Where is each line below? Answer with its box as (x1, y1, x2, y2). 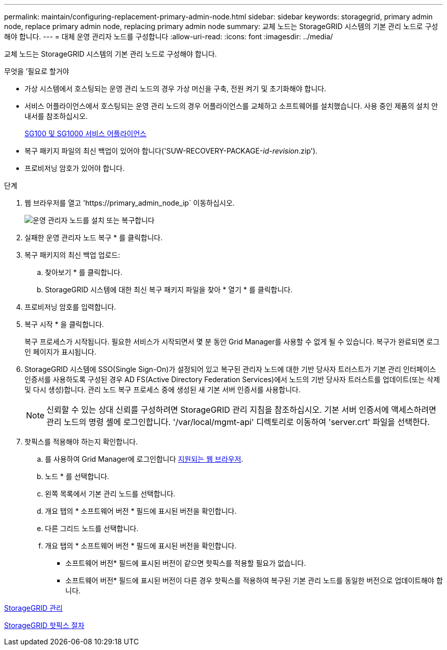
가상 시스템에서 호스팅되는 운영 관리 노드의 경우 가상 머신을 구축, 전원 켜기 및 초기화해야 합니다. (24, 84, 327, 93)
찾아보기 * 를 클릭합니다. (45, 268, 122, 277)
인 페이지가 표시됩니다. (24, 347, 96, 356)
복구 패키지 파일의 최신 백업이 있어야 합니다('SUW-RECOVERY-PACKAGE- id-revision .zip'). (24, 146, 318, 155)
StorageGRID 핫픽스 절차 (4, 621, 85, 630)
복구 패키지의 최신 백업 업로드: (24, 251, 120, 259)
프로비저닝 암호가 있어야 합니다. (24, 164, 125, 172)
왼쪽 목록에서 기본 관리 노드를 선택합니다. (45, 489, 176, 498)
